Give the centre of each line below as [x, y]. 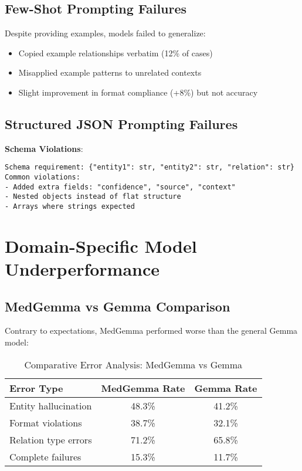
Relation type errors [51, 439]
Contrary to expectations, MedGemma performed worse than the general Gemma [151, 331]
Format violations [46, 422]
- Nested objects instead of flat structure [93, 197]
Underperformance [82, 269]
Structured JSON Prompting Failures [121, 123]
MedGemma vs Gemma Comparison [118, 306]
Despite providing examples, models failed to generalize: [105, 33]
